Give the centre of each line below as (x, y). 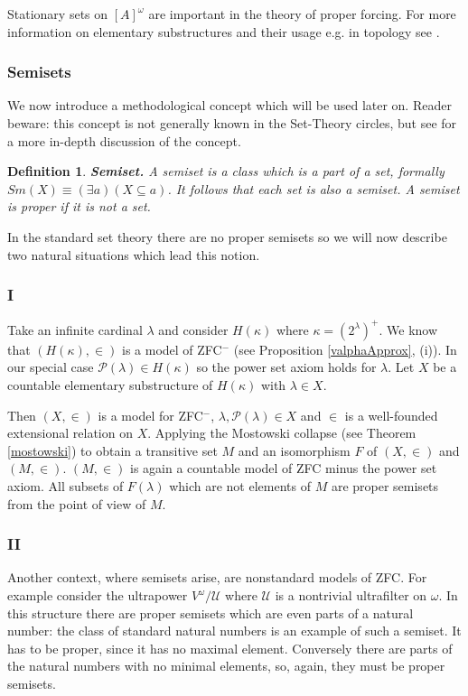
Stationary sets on (58, 14)
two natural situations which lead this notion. (134, 254)
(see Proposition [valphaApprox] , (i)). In (345, 349)
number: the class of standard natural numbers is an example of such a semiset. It (234, 631)
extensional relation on (70, 433)
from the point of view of (77, 503)
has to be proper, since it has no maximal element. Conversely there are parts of (230, 648)
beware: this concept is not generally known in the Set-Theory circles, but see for (232, 123)
